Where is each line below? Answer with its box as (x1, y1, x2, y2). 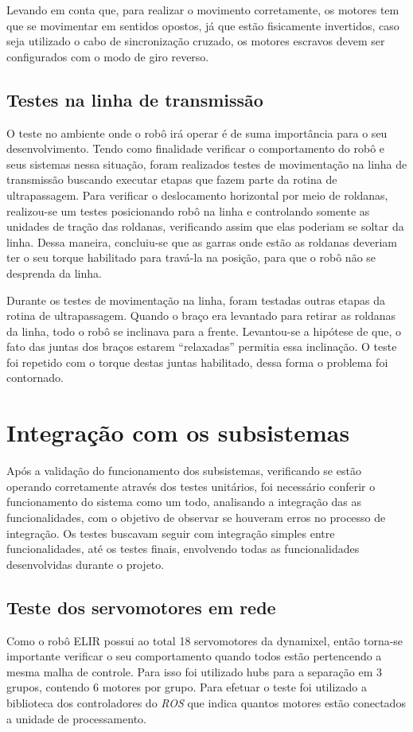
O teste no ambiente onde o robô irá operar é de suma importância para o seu (6, 124, 388, 141)
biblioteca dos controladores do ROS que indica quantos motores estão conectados (6, 694, 406, 711)
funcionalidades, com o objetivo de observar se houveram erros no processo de (6, 508, 386, 525)
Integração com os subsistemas (6, 416, 350, 449)
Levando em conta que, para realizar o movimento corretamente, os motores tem (6, 2, 399, 18)
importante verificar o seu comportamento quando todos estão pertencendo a (6, 648, 382, 664)
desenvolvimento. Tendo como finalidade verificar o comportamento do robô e (6, 140, 385, 157)
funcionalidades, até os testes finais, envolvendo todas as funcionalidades (6, 540, 360, 557)
